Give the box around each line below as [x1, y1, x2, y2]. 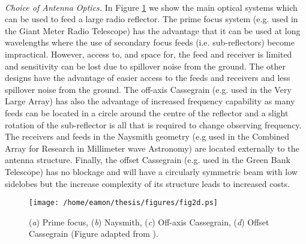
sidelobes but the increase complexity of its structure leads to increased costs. [5, 177, 290, 189]
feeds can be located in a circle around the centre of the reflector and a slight [5, 106, 289, 119]
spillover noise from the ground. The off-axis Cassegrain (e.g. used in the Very [5, 83, 292, 95]
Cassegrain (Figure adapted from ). [29, 227, 158, 240]
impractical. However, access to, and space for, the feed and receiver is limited [5, 47, 292, 60]
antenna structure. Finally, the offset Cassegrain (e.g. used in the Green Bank [5, 153, 290, 166]
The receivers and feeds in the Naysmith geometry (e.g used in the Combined [5, 130, 290, 143]
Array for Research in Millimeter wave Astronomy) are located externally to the [5, 141, 299, 154]
